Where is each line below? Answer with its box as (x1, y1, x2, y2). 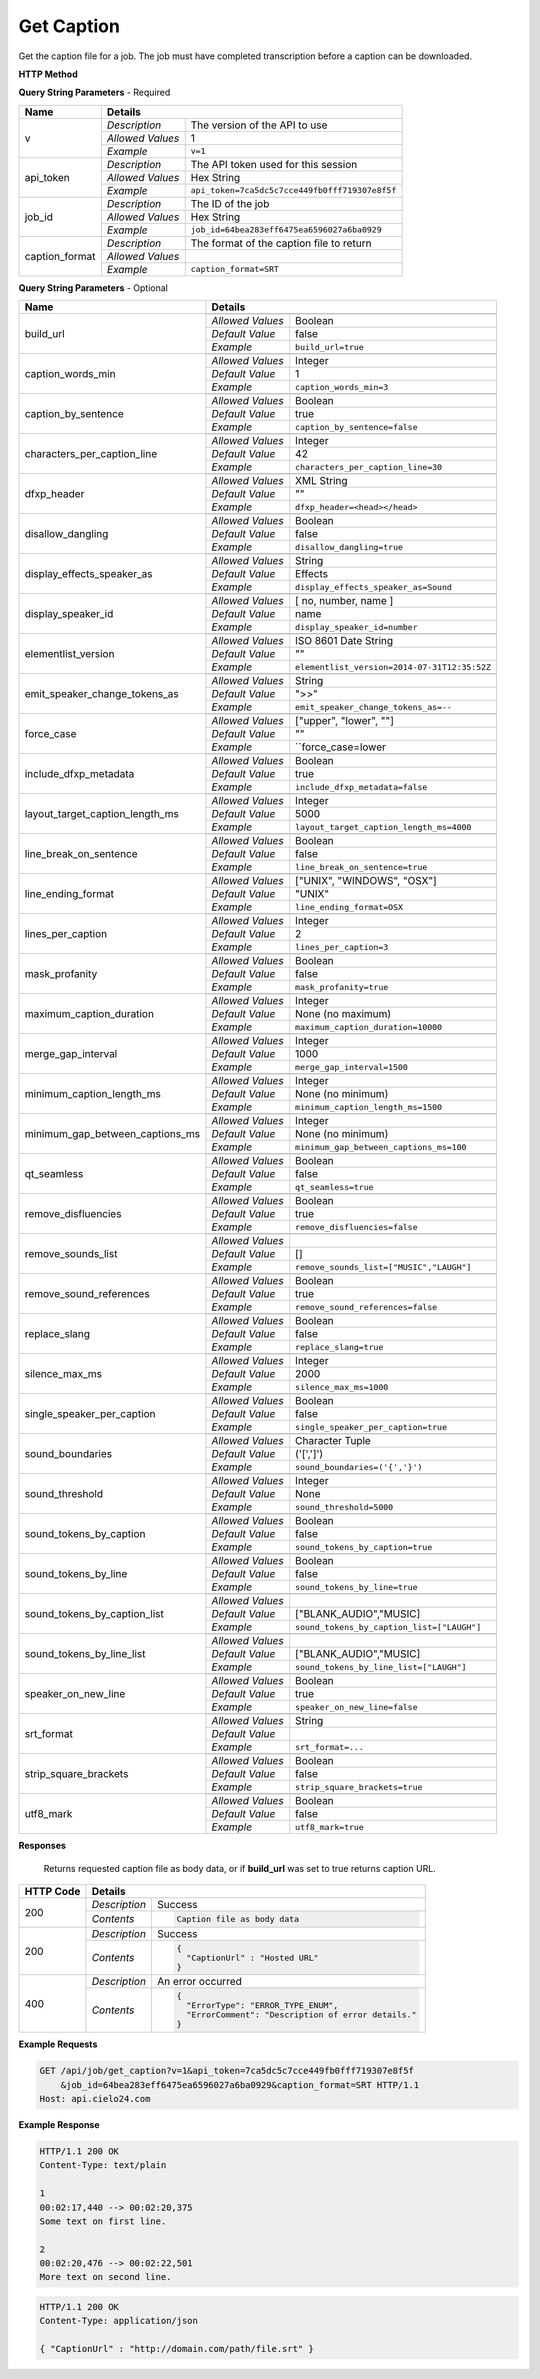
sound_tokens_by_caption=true (295, 1541, 433, 1552)
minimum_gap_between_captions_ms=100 (295, 1141, 467, 1152)
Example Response (18, 2118, 100, 2130)
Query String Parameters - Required (18, 86, 171, 99)
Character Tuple (295, 1434, 372, 1448)
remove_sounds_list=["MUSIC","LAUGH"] (295, 1261, 472, 1272)
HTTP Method (18, 68, 79, 80)
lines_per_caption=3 (295, 941, 389, 952)
